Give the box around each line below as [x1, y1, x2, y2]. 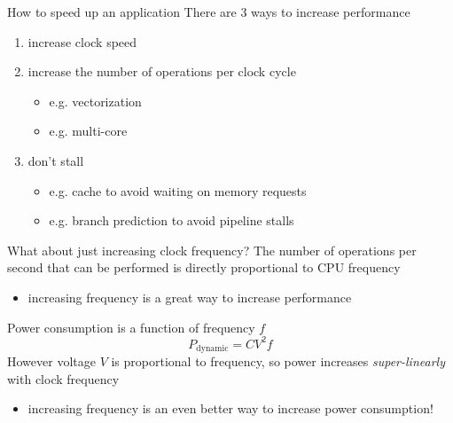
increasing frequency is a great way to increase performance [27, 287, 352, 306]
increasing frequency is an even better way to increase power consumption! [27, 399, 433, 418]
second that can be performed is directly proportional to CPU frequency [7, 258, 401, 277]
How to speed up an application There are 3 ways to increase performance [7, 3, 410, 20]
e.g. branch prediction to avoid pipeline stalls [49, 211, 294, 230]
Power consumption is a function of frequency [7, 317, 255, 336]
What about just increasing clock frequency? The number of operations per [7, 240, 417, 259]
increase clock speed [27, 32, 137, 51]
